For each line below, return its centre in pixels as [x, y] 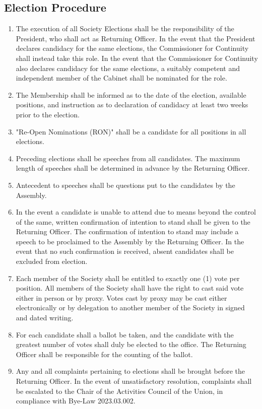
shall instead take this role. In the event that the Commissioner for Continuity [137, 58]
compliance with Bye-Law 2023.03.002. [76, 401]
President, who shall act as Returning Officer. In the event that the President [136, 38]
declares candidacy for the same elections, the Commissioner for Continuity [132, 48]
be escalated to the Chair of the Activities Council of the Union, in [119, 391]
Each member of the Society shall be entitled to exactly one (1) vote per [128, 278]
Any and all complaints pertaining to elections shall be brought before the [130, 371]
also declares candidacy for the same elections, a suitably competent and [128, 68]
